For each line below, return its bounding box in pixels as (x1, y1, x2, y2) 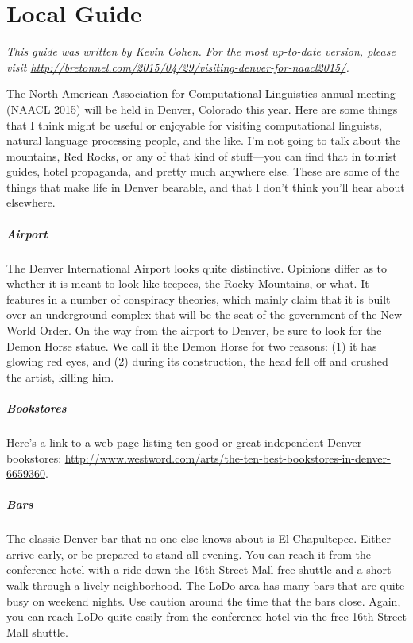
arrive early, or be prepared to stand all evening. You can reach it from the (6, 545, 371, 562)
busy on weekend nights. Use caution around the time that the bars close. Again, (6, 592, 401, 609)
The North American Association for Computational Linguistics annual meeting (6, 85, 396, 102)
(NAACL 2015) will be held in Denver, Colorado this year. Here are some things (6, 100, 398, 117)
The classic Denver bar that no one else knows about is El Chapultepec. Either (6, 530, 392, 547)
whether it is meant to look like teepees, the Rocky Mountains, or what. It (6, 275, 369, 292)
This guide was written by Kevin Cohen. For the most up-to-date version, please (6, 43, 396, 60)
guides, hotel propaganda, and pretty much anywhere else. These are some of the (6, 163, 400, 180)
